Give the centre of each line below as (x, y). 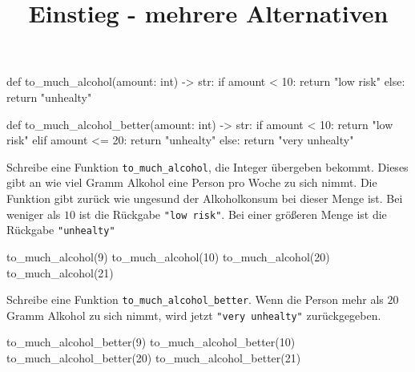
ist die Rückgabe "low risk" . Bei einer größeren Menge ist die (233, 214)
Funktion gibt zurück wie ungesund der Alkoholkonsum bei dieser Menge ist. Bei (205, 198)
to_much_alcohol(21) (60, 272)
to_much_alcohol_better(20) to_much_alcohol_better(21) (154, 358)
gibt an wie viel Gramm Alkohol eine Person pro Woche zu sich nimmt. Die (192, 182)
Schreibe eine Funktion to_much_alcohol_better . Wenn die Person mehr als (195, 299)
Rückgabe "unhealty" (61, 230)
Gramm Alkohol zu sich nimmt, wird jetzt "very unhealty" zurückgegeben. (194, 315)
